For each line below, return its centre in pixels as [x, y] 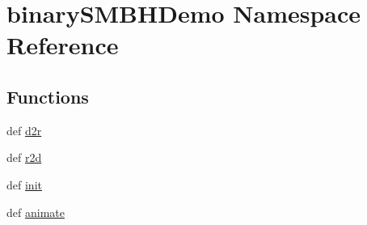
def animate [36, 212]
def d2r [24, 130]
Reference [63, 45]
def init [24, 184]
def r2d [24, 157]
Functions [48, 96]
